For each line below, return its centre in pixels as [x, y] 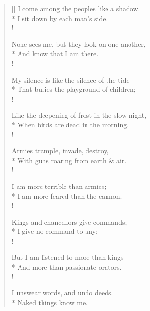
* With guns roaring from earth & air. [69, 160]
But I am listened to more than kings [67, 257]
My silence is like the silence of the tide [70, 79]
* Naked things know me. [50, 302]
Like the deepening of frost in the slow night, [79, 115]
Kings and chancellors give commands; [69, 221]
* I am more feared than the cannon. [67, 196]
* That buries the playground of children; [74, 89]
